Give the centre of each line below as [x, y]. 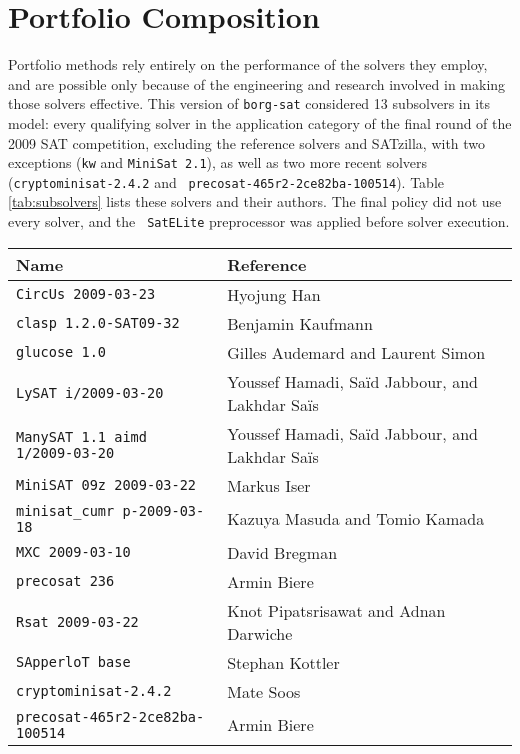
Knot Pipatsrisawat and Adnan [336, 610]
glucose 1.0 [61, 352]
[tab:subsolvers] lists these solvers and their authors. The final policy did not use [255, 201]
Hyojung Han [274, 294]
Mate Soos [264, 691]
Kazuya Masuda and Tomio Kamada [356, 519]
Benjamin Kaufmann [300, 323]
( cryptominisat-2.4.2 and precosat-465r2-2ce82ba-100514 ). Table [226, 181]
